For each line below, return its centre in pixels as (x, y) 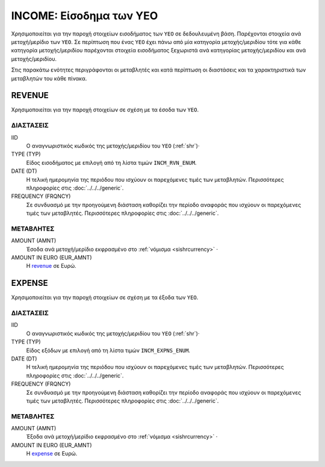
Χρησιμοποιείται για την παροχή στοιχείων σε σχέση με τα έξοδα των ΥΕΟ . (105, 297)
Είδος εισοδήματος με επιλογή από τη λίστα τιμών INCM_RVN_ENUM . (111, 162)
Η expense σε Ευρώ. (52, 454)
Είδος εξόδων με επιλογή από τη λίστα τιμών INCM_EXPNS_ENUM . (108, 350)
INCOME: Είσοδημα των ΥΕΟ (85, 16)
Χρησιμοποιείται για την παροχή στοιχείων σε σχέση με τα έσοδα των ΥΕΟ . (105, 110)
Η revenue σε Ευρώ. (51, 266)
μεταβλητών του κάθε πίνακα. (49, 78)
